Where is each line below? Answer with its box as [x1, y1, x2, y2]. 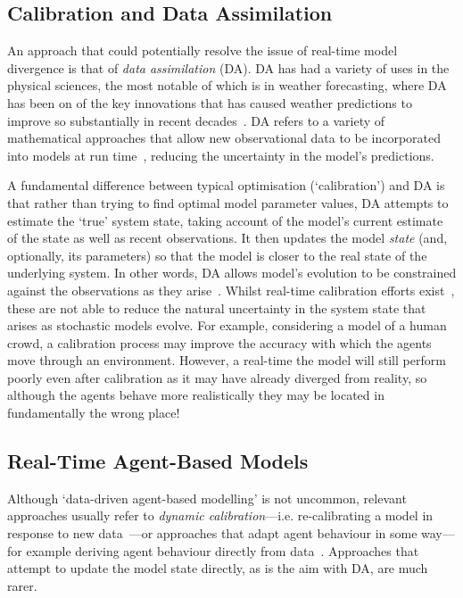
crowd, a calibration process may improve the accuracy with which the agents [7, 333, 432, 352]
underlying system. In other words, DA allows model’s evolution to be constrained [7, 263, 457, 282]
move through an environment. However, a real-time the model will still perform [7, 351, 446, 370]
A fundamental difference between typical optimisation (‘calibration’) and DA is [7, 176, 445, 195]
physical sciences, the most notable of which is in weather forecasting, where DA [7, 76, 447, 95]
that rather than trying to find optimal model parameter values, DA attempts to [7, 193, 449, 212]
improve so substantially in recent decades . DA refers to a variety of [7, 111, 385, 129]
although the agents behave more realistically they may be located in [7, 386, 384, 404]
